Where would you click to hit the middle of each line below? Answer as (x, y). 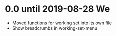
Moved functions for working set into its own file (62, 23)
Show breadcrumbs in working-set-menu (54, 28)
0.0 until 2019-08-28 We (57, 9)
